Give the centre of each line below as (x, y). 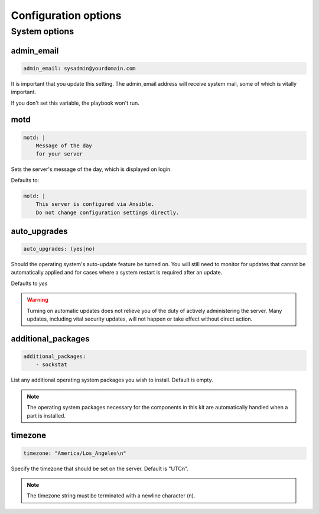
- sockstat (51, 365)
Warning (38, 300)
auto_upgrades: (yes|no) (59, 249)
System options (43, 31)
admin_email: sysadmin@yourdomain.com (79, 68)
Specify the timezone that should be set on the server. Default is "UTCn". (100, 468)
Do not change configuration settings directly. (108, 212)
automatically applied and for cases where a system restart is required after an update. (117, 273)
